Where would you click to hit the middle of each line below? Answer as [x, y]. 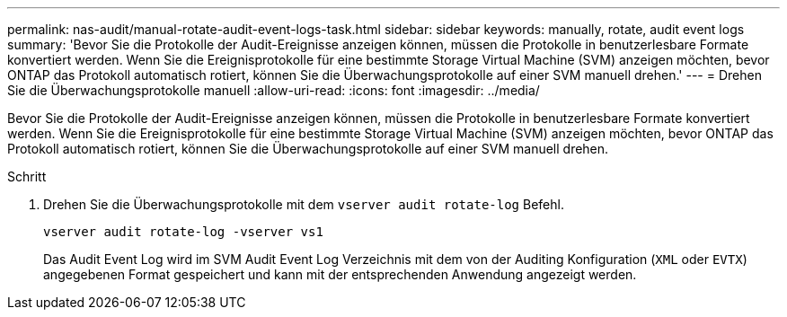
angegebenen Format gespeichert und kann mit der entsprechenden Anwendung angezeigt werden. [340, 274]
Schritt [27, 176]
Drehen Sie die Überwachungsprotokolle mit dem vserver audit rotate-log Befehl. [304, 204]
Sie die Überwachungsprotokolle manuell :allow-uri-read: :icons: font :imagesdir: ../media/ [274, 90]
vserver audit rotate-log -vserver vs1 [183, 232]
